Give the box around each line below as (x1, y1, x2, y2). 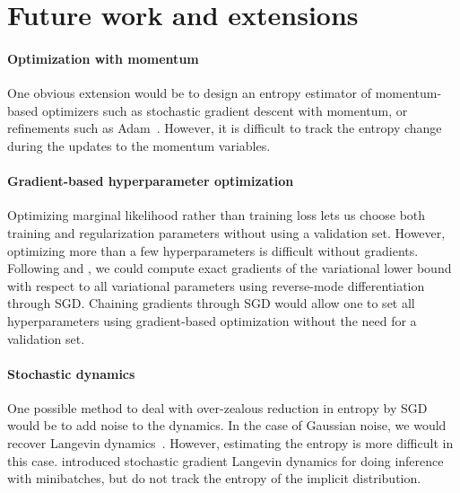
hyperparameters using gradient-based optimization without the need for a (7, 311, 417, 330)
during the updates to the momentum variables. (7, 136, 271, 154)
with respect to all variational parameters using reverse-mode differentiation (7, 276, 425, 295)
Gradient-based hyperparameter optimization (7, 172, 294, 190)
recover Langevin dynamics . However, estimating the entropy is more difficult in (7, 434, 454, 453)
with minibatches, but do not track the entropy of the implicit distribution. (7, 469, 421, 488)
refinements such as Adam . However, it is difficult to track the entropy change (7, 119, 442, 137)
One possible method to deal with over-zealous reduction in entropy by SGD (7, 398, 428, 417)
